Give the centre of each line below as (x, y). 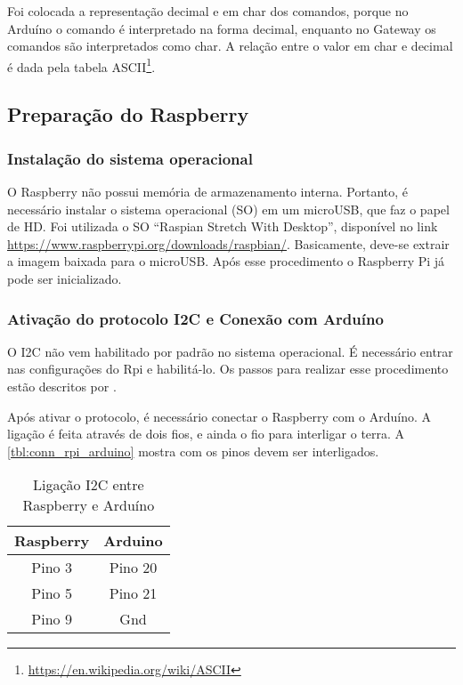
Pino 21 (133, 593)
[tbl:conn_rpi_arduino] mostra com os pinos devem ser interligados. (193, 451)
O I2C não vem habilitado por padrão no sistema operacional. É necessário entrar (230, 351)
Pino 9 (52, 619)
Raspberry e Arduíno (89, 505)
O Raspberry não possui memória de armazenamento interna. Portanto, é (208, 192)
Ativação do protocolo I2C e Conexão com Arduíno (195, 318)
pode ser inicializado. (65, 278)
